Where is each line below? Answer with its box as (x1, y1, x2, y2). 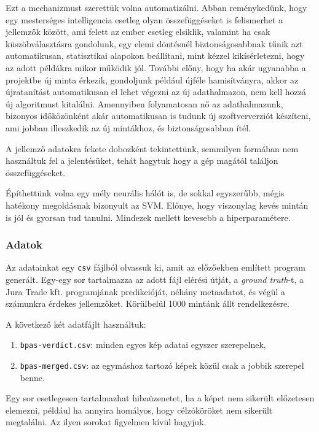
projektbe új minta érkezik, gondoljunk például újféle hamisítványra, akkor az (6, 73, 299, 86)
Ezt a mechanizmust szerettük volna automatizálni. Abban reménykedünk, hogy (6, 1, 307, 13)
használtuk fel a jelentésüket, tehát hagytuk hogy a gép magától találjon (6, 154, 278, 167)
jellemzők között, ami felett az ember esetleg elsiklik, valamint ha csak (6, 25, 270, 38)
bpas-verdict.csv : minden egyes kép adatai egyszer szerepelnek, (20, 338, 266, 351)
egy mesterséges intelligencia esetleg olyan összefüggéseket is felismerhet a (6, 13, 283, 26)
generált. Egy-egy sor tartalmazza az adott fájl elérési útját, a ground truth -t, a (6, 272, 304, 285)
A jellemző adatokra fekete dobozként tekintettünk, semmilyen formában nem (6, 142, 299, 155)
